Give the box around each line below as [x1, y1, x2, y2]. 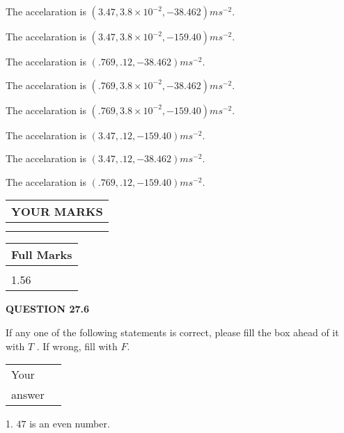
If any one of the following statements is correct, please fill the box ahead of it [6, 324, 339, 339]
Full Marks [11, 246, 72, 263]
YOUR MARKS [11, 203, 103, 220]
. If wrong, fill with [36, 338, 118, 353]
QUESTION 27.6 [6, 301, 89, 316]
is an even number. [29, 416, 110, 431]
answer [11, 386, 45, 403]
